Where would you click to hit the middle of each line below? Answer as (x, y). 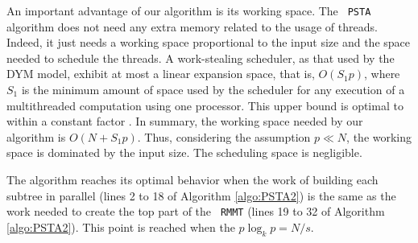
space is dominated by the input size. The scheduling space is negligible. (184, 152)
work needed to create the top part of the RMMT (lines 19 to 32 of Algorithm (196, 211)
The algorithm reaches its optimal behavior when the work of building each (192, 179)
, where (382, 74)
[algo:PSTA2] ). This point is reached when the (121, 227)
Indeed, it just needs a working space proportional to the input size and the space (209, 42)
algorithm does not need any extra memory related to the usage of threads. (192, 26)
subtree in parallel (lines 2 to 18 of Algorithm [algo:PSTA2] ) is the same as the (201, 195)
